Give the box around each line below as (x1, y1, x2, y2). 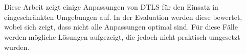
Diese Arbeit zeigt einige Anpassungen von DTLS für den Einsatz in (4, 2, 218, 12)
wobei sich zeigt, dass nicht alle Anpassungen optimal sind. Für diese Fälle (4, 21, 238, 32)
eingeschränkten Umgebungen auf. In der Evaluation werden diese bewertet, (4, 11, 242, 22)
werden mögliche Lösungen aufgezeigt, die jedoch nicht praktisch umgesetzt (4, 31, 240, 42)
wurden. (4, 41, 30, 52)
